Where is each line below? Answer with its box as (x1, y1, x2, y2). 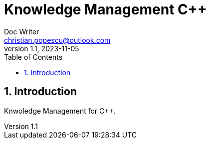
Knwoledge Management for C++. (4, 106, 116, 115)
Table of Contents (4, 52, 63, 61)
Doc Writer (4, 27, 39, 36)
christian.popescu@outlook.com (4, 35, 111, 44)
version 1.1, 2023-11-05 (4, 44, 79, 53)
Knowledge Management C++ (4, 1, 207, 18)
